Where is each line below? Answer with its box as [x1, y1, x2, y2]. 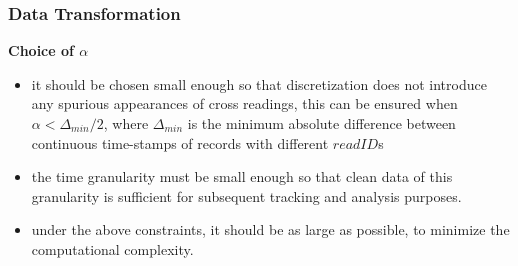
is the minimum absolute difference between [187, 113, 456, 133]
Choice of [8, 40, 74, 61]
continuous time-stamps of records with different [31, 132, 329, 153]
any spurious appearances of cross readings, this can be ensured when [31, 93, 458, 114]
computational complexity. [31, 238, 194, 259]
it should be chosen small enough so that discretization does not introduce [31, 73, 487, 94]
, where [103, 113, 149, 133]
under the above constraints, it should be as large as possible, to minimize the [31, 219, 510, 240]
